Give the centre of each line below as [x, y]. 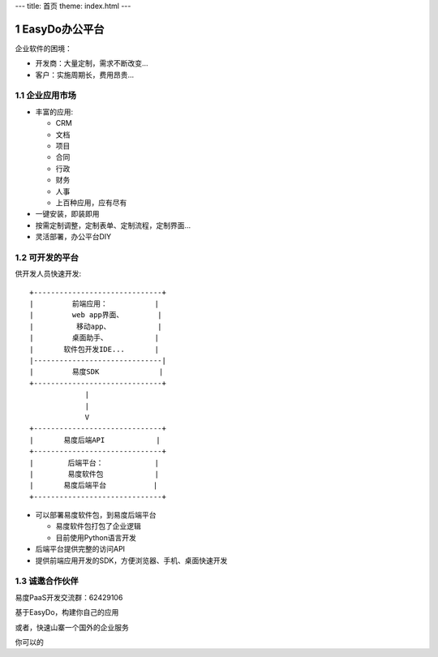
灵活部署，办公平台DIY [73, 237]
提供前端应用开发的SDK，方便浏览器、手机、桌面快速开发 [131, 560]
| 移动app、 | [96, 326]
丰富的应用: [54, 112]
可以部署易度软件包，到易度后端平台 [96, 515]
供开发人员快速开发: [48, 274]
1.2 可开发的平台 [47, 257]
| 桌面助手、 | [94, 338]
